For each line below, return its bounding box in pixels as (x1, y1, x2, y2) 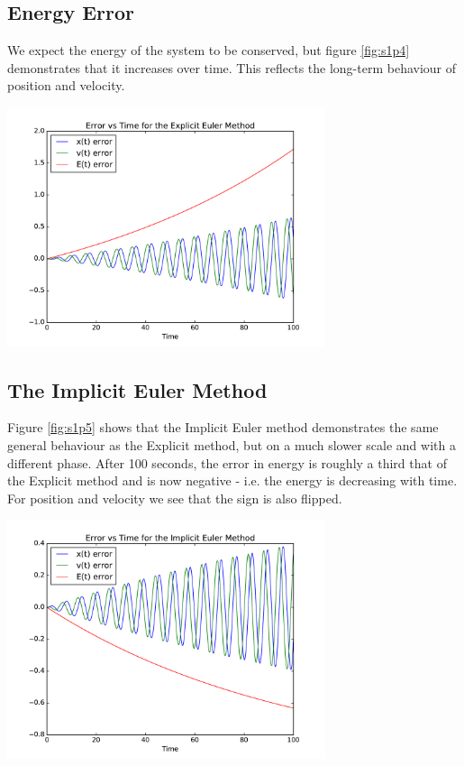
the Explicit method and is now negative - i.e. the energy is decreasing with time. (7, 471, 458, 490)
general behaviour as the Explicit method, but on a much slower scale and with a (7, 435, 456, 454)
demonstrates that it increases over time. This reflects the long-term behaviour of (7, 58, 457, 77)
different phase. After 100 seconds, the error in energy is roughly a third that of (7, 453, 447, 472)
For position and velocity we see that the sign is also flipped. (7, 488, 342, 507)
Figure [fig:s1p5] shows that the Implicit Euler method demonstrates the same (7, 418, 439, 437)
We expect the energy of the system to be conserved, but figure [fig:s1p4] (7, 41, 410, 60)
